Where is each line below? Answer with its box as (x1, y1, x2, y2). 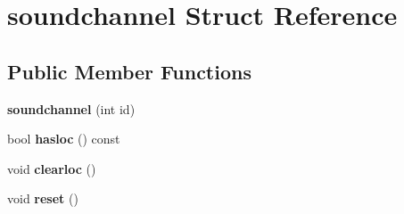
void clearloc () (7, 159, 96, 177)
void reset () (7, 189, 78, 208)
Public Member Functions (7, 57, 251, 85)
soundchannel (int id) (7, 99, 136, 118)
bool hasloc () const (7, 129, 120, 148)
